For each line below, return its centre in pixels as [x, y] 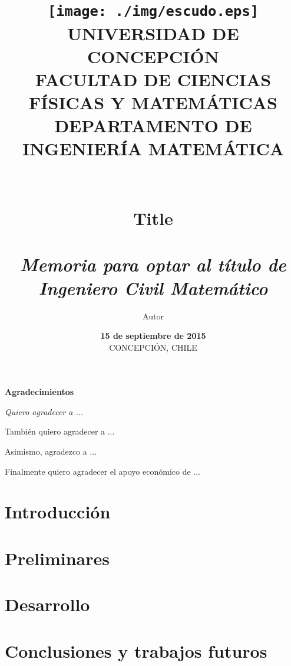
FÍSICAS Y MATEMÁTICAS [153, 102]
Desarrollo [47, 604]
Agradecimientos [39, 392]
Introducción [58, 512]
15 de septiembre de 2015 [153, 336]
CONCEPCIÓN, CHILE [153, 347]
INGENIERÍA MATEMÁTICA [153, 148]
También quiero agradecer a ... [60, 431]
